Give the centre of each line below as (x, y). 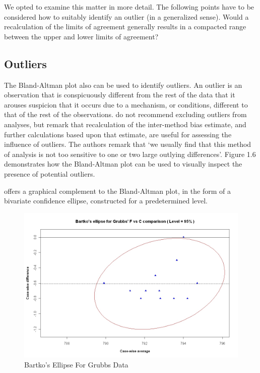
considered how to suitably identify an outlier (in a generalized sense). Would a (126, 16)
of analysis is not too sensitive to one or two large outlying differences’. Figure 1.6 (130, 154)
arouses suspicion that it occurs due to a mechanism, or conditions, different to (126, 104)
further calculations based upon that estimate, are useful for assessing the (118, 134)
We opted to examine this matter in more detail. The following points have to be (129, 7)
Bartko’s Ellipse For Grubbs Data (76, 364)
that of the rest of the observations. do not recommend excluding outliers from (125, 114)
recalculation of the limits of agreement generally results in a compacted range (125, 26)
